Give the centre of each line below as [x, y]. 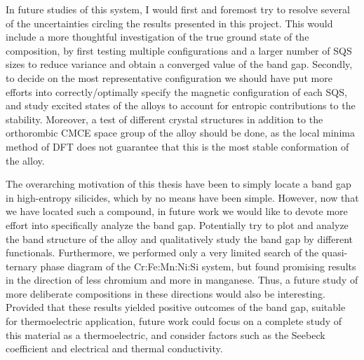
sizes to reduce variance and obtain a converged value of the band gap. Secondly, [179, 64]
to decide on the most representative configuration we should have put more [169, 77]
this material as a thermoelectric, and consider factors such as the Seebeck [166, 334]
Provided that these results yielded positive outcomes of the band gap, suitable [176, 307]
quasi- [335, 252]
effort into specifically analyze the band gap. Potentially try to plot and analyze [177, 224]
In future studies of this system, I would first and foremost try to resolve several [178, 9]
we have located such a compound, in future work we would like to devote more [177, 211]
